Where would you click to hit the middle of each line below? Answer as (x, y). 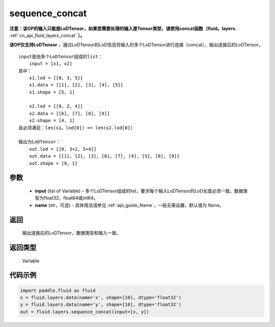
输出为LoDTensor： (39, 142)
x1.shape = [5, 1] (52, 92)
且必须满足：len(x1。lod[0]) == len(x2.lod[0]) (76, 128)
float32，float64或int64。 (71, 198)
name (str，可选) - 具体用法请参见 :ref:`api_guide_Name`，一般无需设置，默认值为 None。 (129, 205)
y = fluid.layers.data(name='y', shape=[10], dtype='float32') (101, 305)
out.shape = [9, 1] (53, 163)
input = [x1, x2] (50, 64)
